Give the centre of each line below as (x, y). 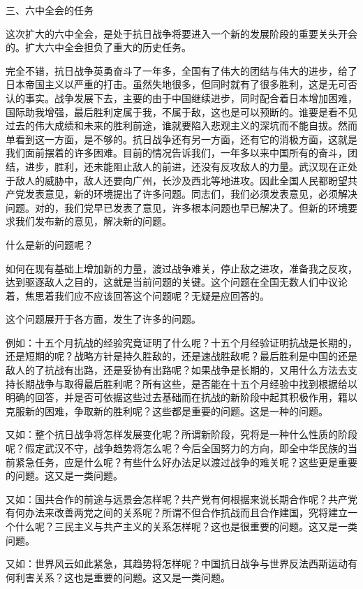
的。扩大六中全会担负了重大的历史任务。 (98, 47)
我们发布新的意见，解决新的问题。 (93, 221)
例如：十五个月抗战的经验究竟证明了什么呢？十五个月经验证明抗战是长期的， (181, 342)
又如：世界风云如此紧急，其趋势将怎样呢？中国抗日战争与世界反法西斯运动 (177, 563)
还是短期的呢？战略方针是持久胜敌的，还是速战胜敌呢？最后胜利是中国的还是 (181, 356)
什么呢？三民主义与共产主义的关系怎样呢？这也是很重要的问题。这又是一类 (186, 526)
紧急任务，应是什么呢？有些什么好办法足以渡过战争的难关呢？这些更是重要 (186, 461)
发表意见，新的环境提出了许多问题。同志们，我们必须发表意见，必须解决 (191, 194)
